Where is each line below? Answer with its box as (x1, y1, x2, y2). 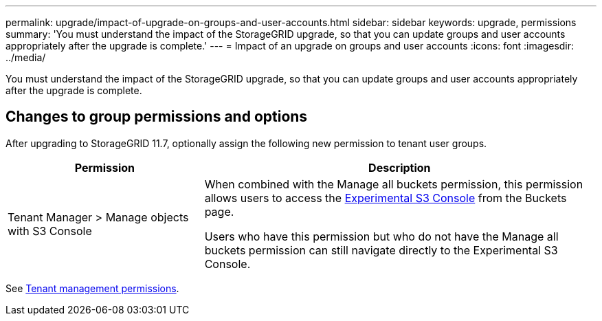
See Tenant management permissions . (5, 282, 179, 294)
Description (368, 160, 431, 175)
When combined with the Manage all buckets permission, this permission (204, 177, 583, 191)
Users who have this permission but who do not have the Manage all (204, 229, 559, 243)
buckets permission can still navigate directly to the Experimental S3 (204, 243, 558, 257)
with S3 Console (8, 223, 92, 238)
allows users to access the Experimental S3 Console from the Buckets (204, 190, 567, 205)
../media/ (5, 52, 46, 63)
